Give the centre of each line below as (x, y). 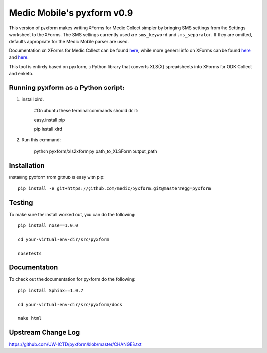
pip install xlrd (48, 129)
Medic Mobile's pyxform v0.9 (71, 13)
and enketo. (21, 73)
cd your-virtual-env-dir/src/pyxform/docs (70, 304)
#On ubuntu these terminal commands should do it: (86, 111)
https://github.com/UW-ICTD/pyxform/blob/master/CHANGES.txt (75, 344)
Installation (27, 165)
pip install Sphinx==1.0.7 (51, 291)
